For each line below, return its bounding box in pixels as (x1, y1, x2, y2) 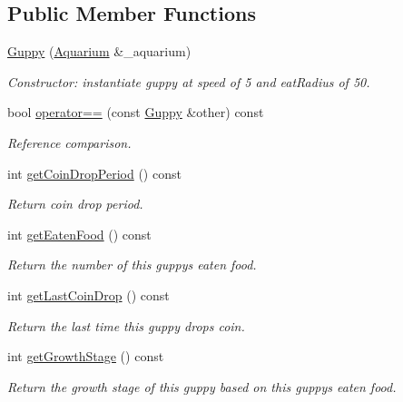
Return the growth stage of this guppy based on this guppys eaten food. (7, 377, 397, 396)
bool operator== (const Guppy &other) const (7, 103, 264, 122)
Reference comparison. (7, 132, 132, 152)
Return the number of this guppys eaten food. (7, 255, 257, 274)
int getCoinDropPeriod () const (7, 163, 182, 182)
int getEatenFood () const (7, 224, 152, 243)
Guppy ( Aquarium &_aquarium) (7, 42, 192, 61)
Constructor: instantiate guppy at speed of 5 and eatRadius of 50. (7, 72, 370, 91)
